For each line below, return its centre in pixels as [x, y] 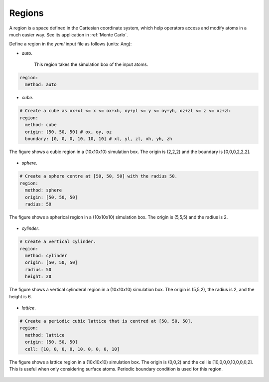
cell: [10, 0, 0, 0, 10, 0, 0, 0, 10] [72, 349]
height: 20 [38, 277]
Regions [27, 13]
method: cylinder [46, 256]
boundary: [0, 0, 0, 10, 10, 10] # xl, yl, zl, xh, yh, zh [99, 139]
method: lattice [45, 335]
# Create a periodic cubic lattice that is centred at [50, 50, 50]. [106, 321]
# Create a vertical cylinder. [58, 242]
